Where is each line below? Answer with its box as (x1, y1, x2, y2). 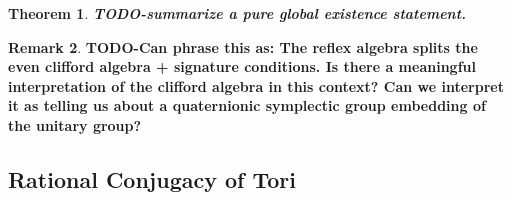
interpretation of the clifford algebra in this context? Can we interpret (8, 75, 504, 96)
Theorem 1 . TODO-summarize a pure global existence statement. (8, 3, 467, 23)
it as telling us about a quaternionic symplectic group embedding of (8, 95, 486, 116)
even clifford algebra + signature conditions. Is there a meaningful (8, 56, 476, 77)
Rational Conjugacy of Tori (8, 163, 296, 194)
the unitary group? (8, 114, 142, 135)
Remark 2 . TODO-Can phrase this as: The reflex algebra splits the (8, 36, 478, 57)
